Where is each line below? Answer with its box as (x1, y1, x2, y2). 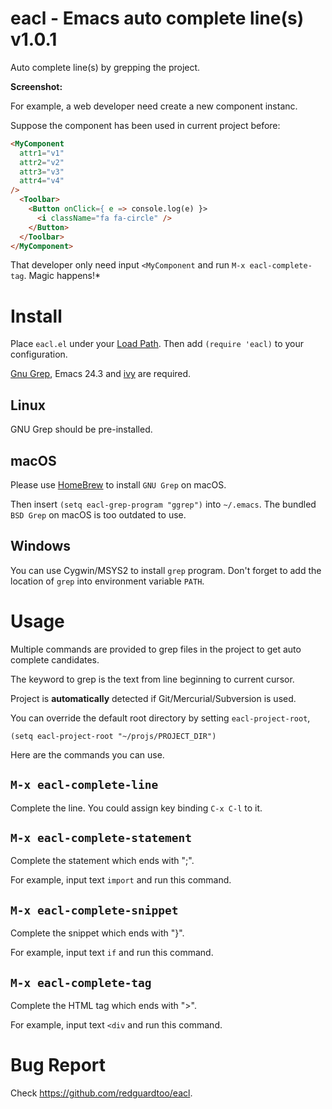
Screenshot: (10, 80, 63, 92)
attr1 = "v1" (19, 148, 65, 158)
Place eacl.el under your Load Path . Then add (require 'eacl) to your (10, 338, 305, 350)
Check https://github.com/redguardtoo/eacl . (10, 1087, 193, 1099)
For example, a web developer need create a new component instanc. (10, 100, 298, 112)
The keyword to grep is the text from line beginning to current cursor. (10, 673, 295, 685)
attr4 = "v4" (19, 176, 65, 186)
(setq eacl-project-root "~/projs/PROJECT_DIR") (10, 731, 217, 741)
